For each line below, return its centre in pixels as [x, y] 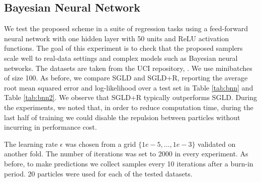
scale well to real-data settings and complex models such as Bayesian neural [121, 58]
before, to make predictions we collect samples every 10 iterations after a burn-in [129, 163]
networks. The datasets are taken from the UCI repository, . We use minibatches [128, 68]
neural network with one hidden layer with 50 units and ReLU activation [117, 38]
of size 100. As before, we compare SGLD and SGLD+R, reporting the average [126, 78]
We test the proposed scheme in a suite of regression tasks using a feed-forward [126, 28]
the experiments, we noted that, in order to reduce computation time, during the [129, 107]
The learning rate [31, 144]
